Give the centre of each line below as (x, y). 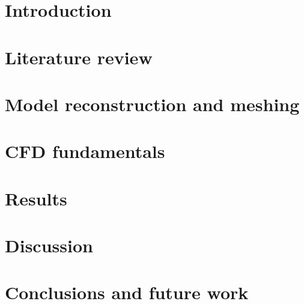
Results (36, 198)
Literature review (79, 57)
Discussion (49, 245)
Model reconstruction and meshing (152, 104)
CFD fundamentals (85, 151)
